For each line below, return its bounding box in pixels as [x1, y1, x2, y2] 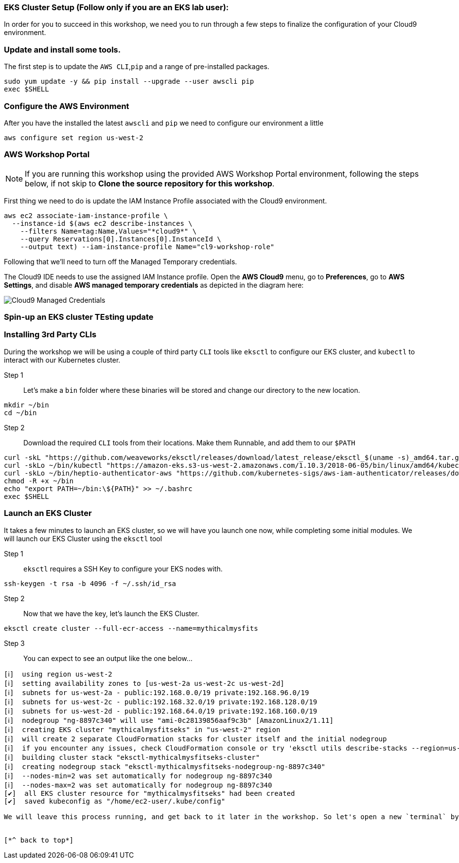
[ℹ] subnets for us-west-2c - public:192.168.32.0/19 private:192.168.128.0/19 [4, 698, 318, 706]
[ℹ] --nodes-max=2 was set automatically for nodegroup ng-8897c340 [4, 781, 272, 789]
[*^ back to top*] [4, 836, 74, 844]
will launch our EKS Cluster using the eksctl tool [4, 534, 162, 543]
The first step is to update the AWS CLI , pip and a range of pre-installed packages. [4, 62, 269, 71]
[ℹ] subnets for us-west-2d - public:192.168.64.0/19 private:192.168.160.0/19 [4, 707, 318, 715]
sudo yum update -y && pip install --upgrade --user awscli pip [4, 77, 254, 86]
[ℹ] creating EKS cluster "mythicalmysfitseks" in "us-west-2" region [4, 725, 281, 734]
